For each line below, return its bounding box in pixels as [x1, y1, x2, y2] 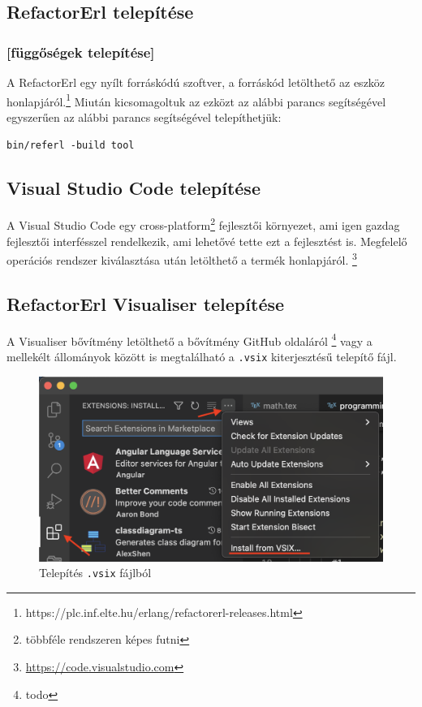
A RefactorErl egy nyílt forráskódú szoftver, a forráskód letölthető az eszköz [6, 74, 385, 90]
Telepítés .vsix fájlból [39, 564, 152, 581]
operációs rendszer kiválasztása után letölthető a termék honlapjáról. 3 [6, 249, 357, 268]
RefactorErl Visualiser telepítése [6, 291, 285, 316]
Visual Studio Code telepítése [6, 175, 261, 200]
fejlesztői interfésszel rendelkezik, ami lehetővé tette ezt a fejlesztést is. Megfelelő [6, 232, 407, 249]
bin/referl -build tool [6, 140, 135, 152]
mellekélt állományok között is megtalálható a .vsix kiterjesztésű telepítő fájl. [6, 347, 397, 364]
